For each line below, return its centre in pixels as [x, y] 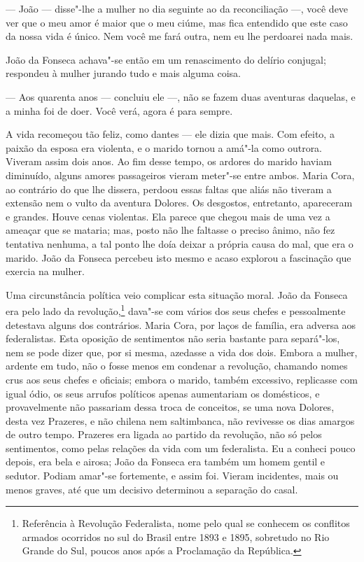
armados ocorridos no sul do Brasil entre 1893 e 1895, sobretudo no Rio [176, 536]
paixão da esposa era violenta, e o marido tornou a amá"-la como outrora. [164, 147]
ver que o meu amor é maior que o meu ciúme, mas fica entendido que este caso [177, 22]
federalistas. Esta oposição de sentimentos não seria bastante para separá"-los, [173, 338]
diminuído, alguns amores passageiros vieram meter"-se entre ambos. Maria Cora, [180, 175]
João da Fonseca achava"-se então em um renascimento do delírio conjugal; [166, 59]
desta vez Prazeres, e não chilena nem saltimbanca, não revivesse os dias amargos [180, 420]
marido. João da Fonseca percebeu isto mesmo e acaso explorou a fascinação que [178, 257]
